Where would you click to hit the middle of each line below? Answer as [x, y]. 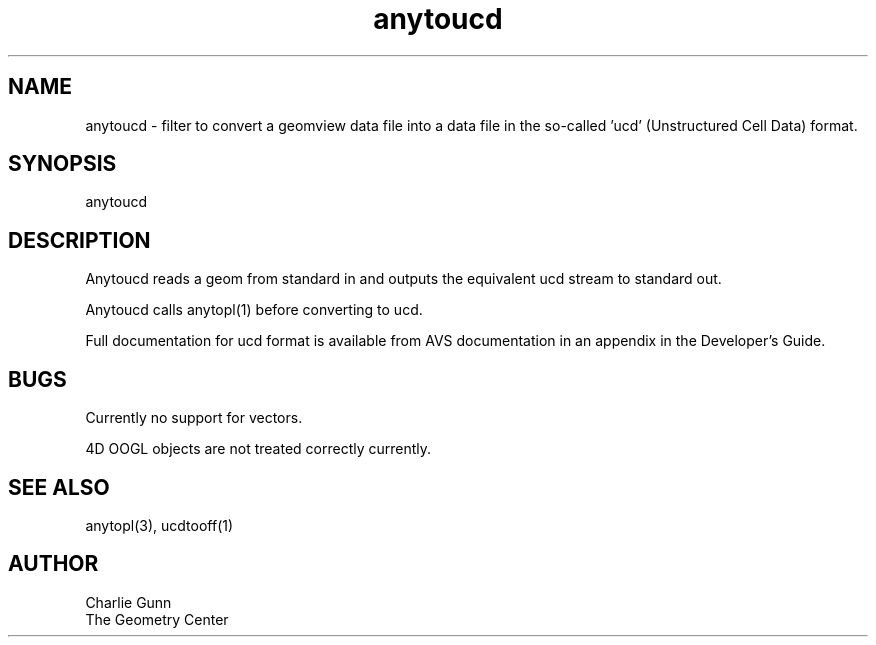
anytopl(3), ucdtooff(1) [159, 525]
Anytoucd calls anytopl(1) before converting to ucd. [254, 310]
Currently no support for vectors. [194, 418]
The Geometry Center [157, 619]
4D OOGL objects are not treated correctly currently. [258, 449]
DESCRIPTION [79, 240]
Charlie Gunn [128, 602]
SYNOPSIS [62, 164]
